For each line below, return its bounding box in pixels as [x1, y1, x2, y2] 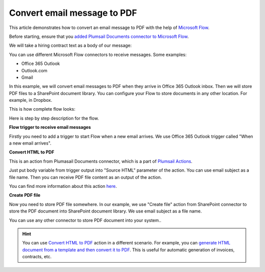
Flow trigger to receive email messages [9, 124, 91, 130]
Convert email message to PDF [9, 7, 137, 18]
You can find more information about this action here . [9, 183, 117, 189]
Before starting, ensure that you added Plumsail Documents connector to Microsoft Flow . [9, 33, 189, 39]
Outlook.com [21, 67, 48, 73]
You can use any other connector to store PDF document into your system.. [9, 217, 161, 223]
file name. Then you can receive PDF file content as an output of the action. [9, 174, 162, 180]
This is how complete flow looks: [9, 106, 76, 112]
